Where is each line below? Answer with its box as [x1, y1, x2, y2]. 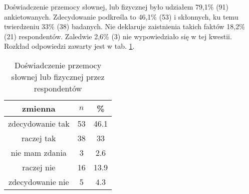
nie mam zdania [11, 146, 67, 158]
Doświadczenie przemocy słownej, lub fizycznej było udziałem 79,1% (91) [4, 2, 229, 12]
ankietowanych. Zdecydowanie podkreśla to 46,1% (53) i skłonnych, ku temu [4, 11, 238, 22]
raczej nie [22, 161, 56, 173]
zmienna [22, 102, 56, 114]
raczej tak [22, 132, 56, 144]
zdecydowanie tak [8, 117, 70, 129]
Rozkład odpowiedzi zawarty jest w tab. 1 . [4, 41, 135, 51]
